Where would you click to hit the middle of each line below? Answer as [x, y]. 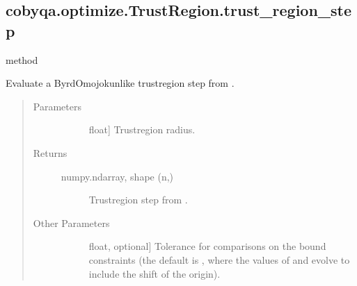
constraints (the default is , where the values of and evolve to [219, 259]
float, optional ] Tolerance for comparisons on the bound [207, 246]
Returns [50, 152]
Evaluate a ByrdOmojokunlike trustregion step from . [120, 83]
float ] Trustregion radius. [142, 129]
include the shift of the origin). [154, 273]
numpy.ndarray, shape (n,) [117, 176]
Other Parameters [71, 222]
